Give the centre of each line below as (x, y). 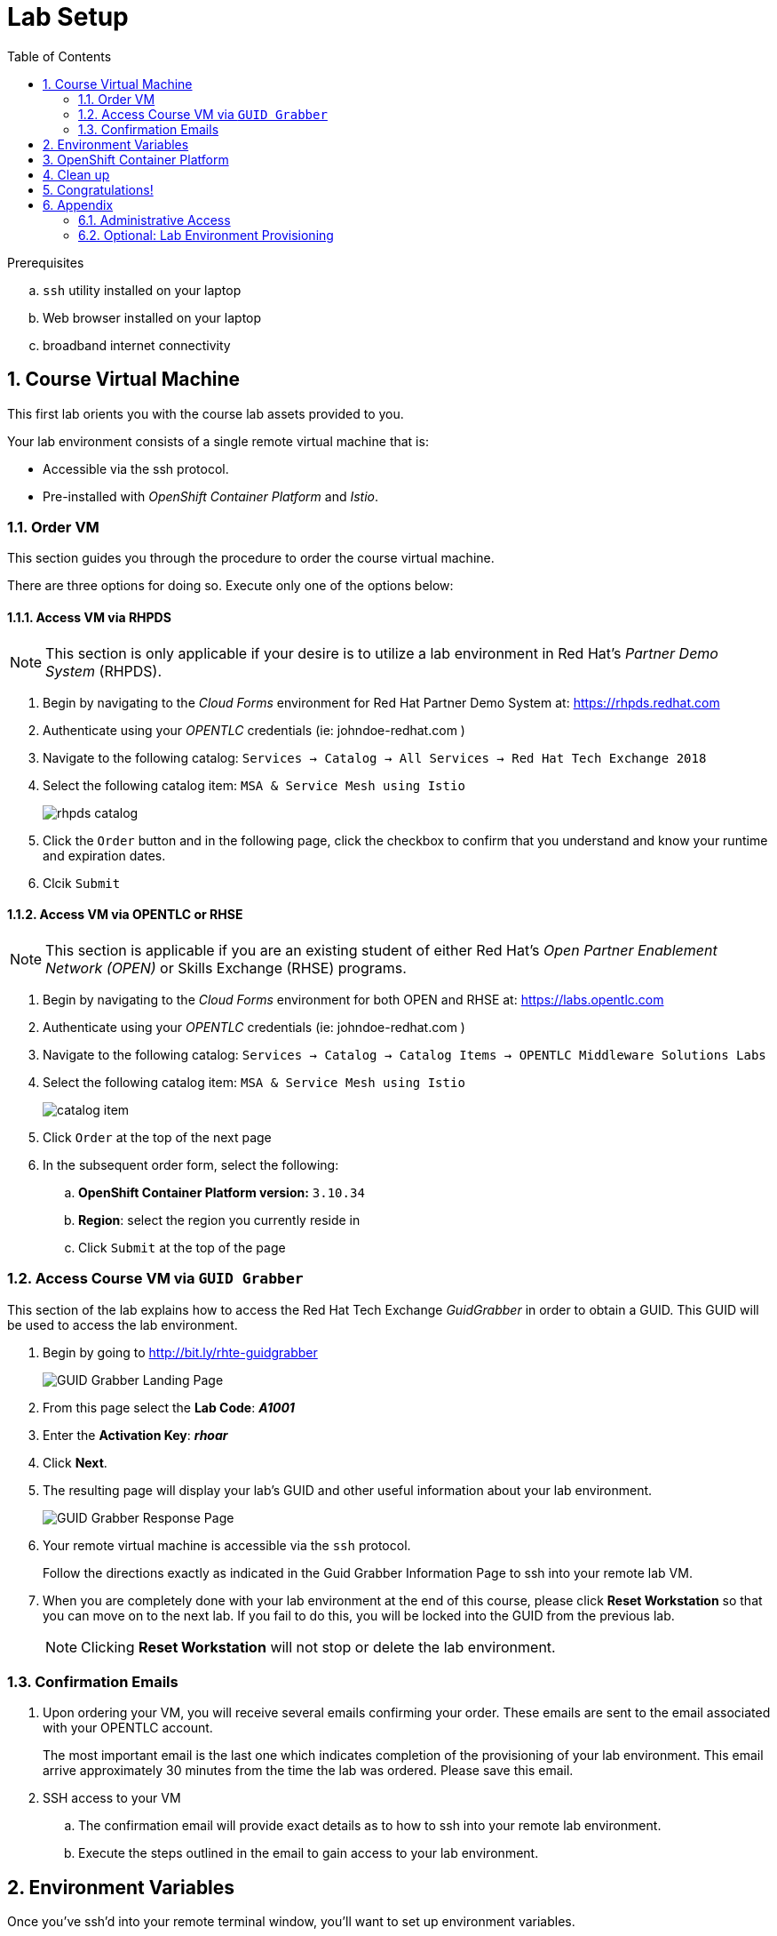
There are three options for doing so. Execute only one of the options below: (230, 586)
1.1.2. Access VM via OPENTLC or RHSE (125, 915)
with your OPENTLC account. (128, 1728)
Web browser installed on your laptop (152, 317)
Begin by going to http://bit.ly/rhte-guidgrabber (180, 1352)
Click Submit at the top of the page (182, 1247)
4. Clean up (76, 174)
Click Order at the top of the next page (157, 1137)
